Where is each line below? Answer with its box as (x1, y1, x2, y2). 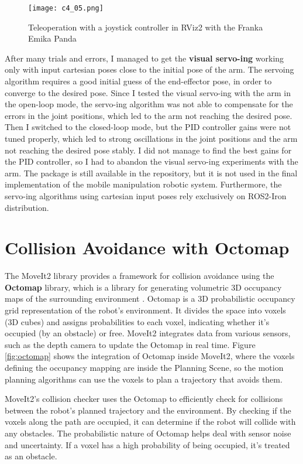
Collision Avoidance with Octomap (5, 236, 290, 260)
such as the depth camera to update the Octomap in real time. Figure (5, 338, 256, 350)
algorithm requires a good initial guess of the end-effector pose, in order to (5, 75, 272, 87)
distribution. (5, 201, 49, 213)
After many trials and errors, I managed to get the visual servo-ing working (5, 52, 284, 64)
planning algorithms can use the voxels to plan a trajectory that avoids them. (5, 373, 283, 385)
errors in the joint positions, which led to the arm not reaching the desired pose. (5, 109, 292, 121)
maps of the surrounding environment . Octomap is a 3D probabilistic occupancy (5, 292, 295, 305)
